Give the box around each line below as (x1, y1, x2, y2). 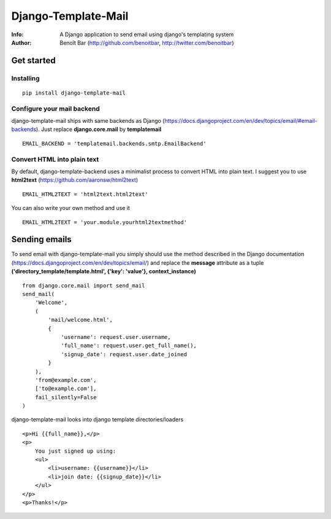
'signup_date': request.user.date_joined (61, 351, 187, 357)
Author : (11, 39, 32, 46)
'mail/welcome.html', (48, 316, 113, 324)
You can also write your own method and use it (11, 205, 130, 212)
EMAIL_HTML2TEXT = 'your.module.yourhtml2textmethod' (22, 219, 187, 225)
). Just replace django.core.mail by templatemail (36, 126, 162, 133)
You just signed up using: (34, 447, 116, 455)
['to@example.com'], (34, 385, 97, 392)
